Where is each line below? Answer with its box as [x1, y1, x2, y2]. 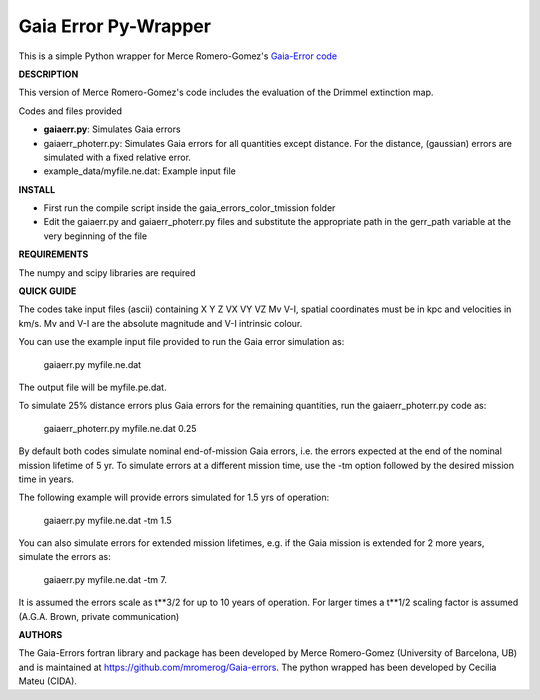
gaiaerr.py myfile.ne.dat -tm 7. [43, 573, 168, 585]
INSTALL [18, 183, 56, 195]
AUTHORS [18, 629, 63, 641]
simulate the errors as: [18, 551, 112, 563]
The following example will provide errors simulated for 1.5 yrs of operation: [18, 491, 330, 504]
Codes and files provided [18, 105, 123, 117]
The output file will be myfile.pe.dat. [18, 381, 167, 393]
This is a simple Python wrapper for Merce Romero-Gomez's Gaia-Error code [18, 50, 338, 62]
